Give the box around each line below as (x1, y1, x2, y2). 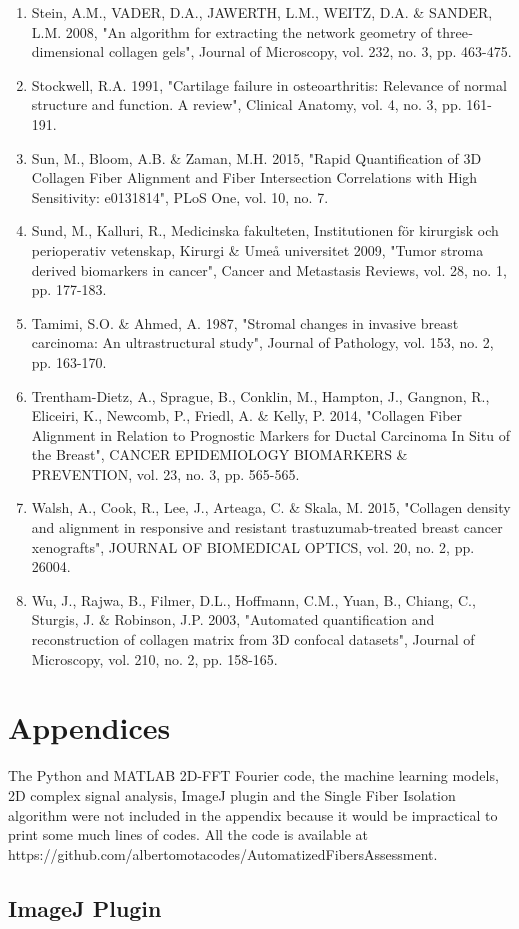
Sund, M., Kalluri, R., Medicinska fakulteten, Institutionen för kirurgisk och (31, 220, 499, 241)
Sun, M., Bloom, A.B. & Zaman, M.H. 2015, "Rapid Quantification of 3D (31, 147, 482, 168)
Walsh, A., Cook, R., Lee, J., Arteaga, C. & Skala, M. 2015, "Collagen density (31, 497, 511, 518)
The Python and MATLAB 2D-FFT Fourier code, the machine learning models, (8, 765, 499, 786)
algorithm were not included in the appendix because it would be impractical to (8, 804, 498, 825)
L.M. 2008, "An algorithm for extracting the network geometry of (31, 21, 433, 42)
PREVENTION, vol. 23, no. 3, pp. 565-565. (31, 463, 300, 484)
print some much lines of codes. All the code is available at (8, 824, 369, 845)
